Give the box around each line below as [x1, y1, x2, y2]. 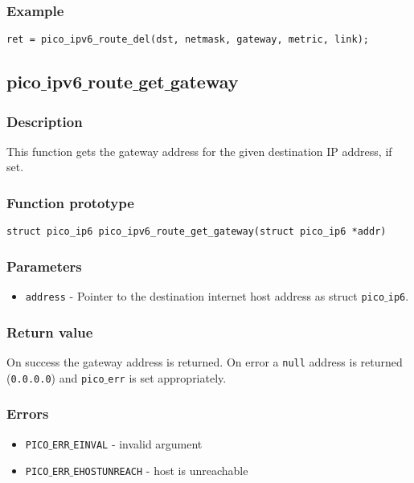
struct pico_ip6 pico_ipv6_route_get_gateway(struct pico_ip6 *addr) [6, 226, 387, 238]
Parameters [6, 256, 82, 276]
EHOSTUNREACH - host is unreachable [73, 462, 248, 479]
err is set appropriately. [108, 369, 227, 386]
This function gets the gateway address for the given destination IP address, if [6, 142, 392, 159]
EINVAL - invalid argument [73, 435, 203, 452]
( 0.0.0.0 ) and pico [6, 369, 105, 386]
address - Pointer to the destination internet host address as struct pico [25, 288, 385, 305]
